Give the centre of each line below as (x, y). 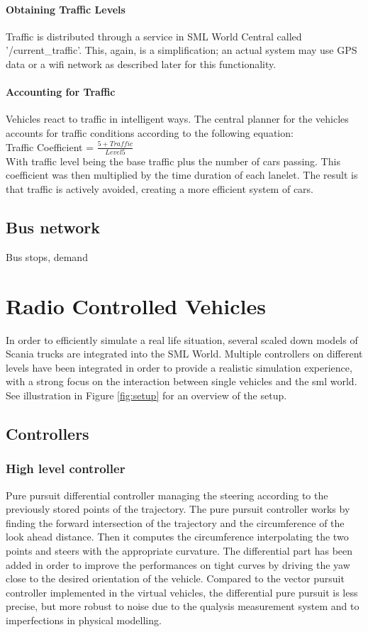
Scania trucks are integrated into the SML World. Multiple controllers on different (184, 354)
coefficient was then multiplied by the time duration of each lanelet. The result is (182, 175)
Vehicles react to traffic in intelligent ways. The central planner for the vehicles (177, 119)
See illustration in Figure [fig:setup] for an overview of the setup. (146, 395)
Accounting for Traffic (61, 92)
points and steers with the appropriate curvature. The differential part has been (179, 550)
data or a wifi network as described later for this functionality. (141, 63)
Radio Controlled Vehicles (136, 305)
